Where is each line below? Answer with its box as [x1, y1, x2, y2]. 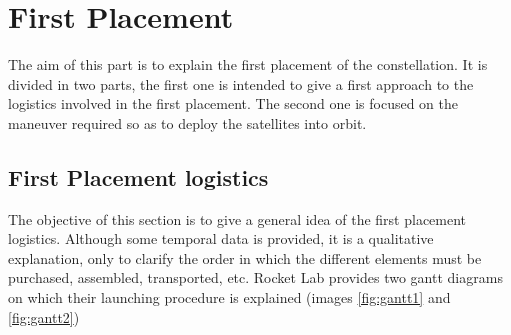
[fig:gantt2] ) [8, 306, 80, 327]
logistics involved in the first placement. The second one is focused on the [8, 93, 459, 114]
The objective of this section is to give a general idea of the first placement [8, 208, 467, 229]
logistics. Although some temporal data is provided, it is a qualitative [8, 228, 434, 249]
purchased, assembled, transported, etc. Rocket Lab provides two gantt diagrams [8, 267, 503, 288]
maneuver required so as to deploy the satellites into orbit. [8, 112, 367, 133]
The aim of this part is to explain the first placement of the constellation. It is [8, 54, 488, 75]
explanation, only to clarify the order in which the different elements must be [8, 247, 482, 268]
